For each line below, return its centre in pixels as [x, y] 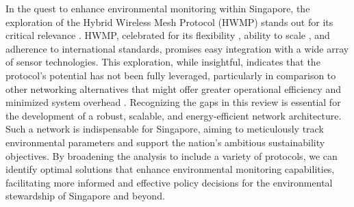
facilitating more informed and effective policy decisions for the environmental [169, 182]
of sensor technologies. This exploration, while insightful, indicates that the [163, 62]
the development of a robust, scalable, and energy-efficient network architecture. [174, 115]
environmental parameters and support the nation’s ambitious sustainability [165, 142]
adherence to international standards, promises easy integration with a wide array [177, 48]
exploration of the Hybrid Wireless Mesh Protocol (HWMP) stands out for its [169, 22]
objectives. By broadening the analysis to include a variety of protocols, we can [172, 155]
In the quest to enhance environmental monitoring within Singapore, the [158, 8]
